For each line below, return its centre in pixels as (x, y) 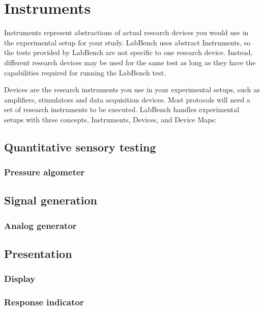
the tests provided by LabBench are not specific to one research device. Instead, (128, 52)
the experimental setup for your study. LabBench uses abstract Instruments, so (127, 42)
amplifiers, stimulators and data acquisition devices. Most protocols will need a (127, 99)
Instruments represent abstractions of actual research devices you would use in (126, 32)
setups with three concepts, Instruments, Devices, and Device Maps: (110, 119)
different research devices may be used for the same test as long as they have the (130, 62)
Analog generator (40, 225)
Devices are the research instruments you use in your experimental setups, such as (132, 89)
